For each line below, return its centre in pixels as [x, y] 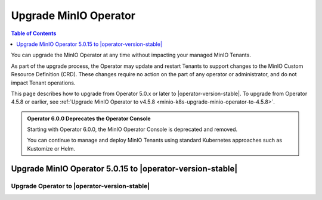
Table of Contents [34, 33]
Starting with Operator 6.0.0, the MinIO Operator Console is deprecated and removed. [132, 129]
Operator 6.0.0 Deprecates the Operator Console [89, 118]
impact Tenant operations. [43, 83]
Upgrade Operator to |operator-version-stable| [80, 186]
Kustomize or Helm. [51, 148]
